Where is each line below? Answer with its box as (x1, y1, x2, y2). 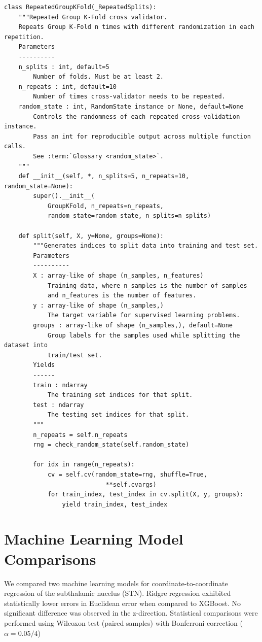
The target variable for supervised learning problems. (47, 312, 240, 319)
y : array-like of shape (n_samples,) (33, 301, 164, 309)
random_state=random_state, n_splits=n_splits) (47, 212, 211, 220)
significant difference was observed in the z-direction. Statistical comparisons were (4, 607, 258, 618)
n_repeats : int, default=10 (18, 83, 117, 90)
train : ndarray (33, 381, 88, 389)
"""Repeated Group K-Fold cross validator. (18, 13, 168, 21)
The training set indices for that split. (47, 391, 193, 399)
